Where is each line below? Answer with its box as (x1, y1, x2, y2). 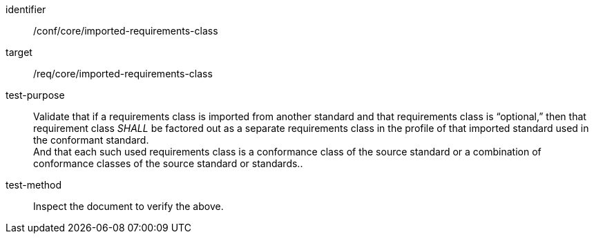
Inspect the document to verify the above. (33, 200, 224, 212)
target (6, 46, 32, 58)
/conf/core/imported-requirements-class (33, 25, 218, 37)
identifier (6, 3, 46, 15)
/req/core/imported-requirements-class (33, 68, 213, 79)
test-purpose (6, 89, 65, 101)
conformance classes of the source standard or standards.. (33, 157, 303, 169)
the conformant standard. (33, 134, 149, 146)
